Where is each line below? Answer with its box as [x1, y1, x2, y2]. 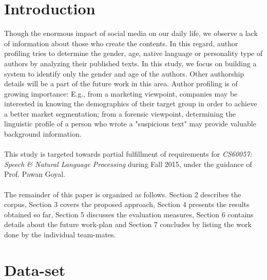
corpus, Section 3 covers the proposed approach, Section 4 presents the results [4, 199, 250, 210]
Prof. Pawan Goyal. [4, 169, 66, 179]
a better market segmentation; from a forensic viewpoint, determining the [4, 108, 236, 119]
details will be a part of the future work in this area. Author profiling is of [4, 78, 238, 89]
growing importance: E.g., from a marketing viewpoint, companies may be [4, 88, 238, 99]
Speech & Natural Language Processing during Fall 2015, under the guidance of [4, 158, 252, 169]
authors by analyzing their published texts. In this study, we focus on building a [4, 58, 257, 68]
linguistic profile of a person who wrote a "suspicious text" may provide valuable [4, 118, 256, 129]
